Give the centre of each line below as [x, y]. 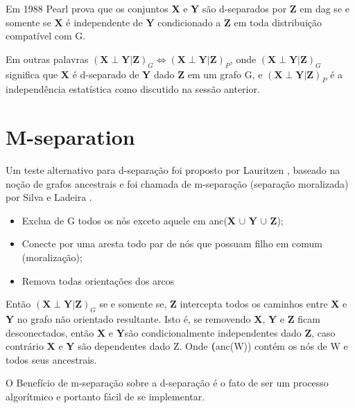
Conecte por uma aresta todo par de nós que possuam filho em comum [172, 243]
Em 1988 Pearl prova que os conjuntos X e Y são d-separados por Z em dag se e [177, 8]
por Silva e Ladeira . [49, 197]
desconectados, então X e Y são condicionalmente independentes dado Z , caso [171, 332]
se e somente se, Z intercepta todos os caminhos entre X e [223, 304]
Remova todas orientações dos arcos [98, 280]
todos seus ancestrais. [51, 359]
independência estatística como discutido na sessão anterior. [133, 89]
